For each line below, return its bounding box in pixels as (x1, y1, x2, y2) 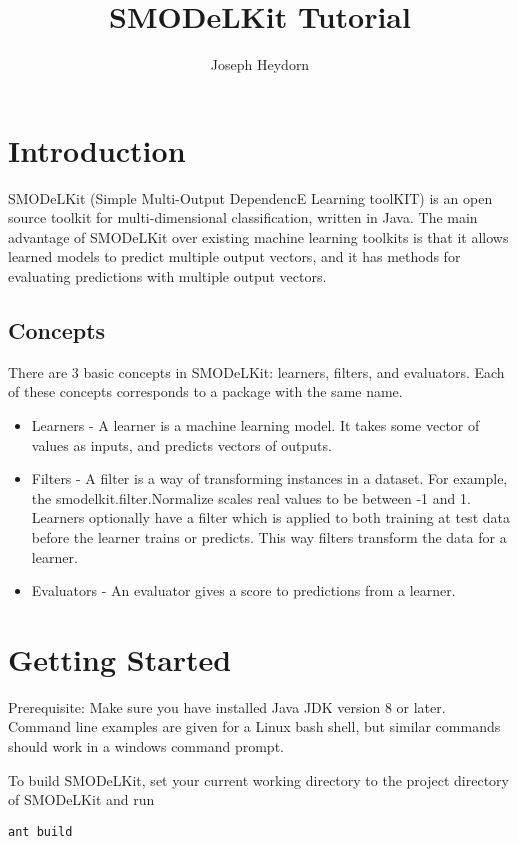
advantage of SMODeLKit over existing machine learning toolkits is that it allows (8, 226, 509, 247)
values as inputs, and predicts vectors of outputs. (31, 434, 332, 455)
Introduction (8, 129, 186, 170)
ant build (8, 824, 73, 839)
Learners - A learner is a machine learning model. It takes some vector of (31, 415, 480, 436)
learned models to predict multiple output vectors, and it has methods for (8, 246, 461, 267)
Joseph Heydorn (210, 54, 310, 75)
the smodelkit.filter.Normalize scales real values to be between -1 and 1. (31, 487, 471, 508)
